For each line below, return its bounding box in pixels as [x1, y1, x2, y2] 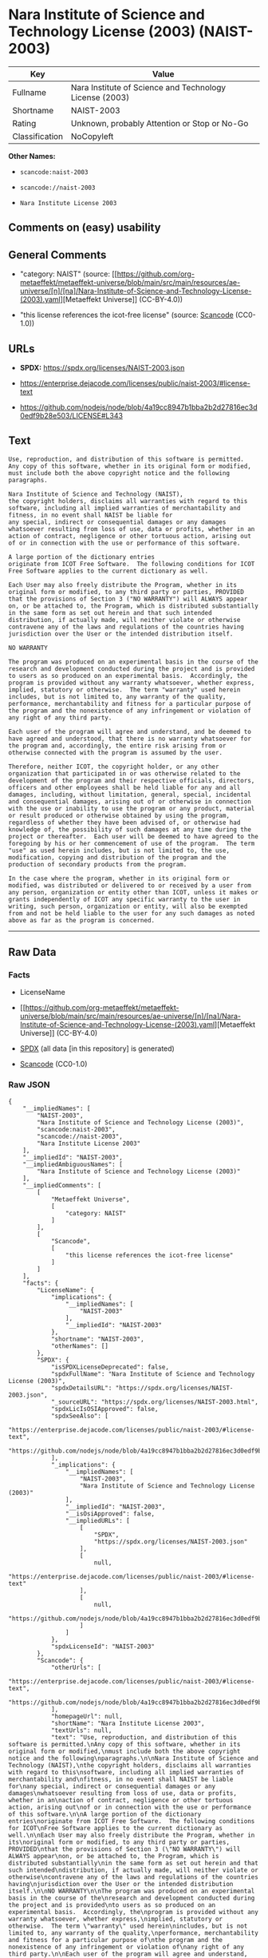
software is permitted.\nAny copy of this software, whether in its [8, 1740, 241, 1748]
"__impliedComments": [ [22, 1181, 102, 1189]
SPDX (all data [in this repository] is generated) [19, 1044, 175, 1053]
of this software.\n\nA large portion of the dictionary [8, 1810, 202, 1818]
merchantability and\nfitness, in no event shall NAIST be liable [8, 1775, 234, 1783]
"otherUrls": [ [50, 1663, 102, 1671]
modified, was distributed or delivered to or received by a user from [8, 881, 251, 890]
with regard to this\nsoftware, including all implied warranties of [8, 1768, 245, 1776]
